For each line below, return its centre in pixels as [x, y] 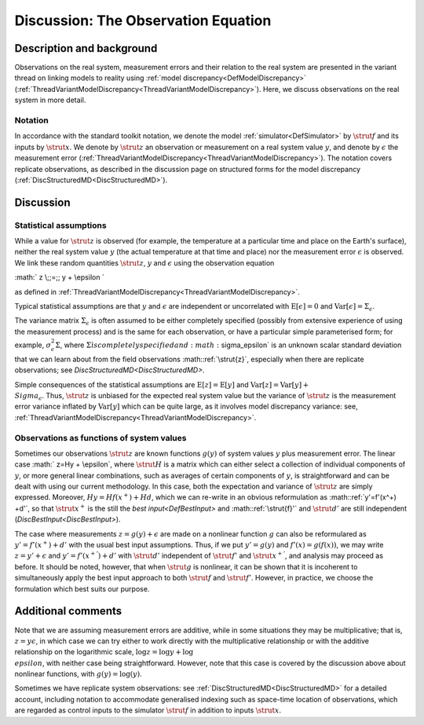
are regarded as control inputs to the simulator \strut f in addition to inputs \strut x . [148, 710]
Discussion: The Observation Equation [143, 20]
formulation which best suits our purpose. [82, 588]
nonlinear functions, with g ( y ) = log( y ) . [79, 674]
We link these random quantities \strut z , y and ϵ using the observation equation [144, 262]
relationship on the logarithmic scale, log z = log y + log [104, 652]
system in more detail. [50, 100]
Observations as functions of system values [101, 438]
